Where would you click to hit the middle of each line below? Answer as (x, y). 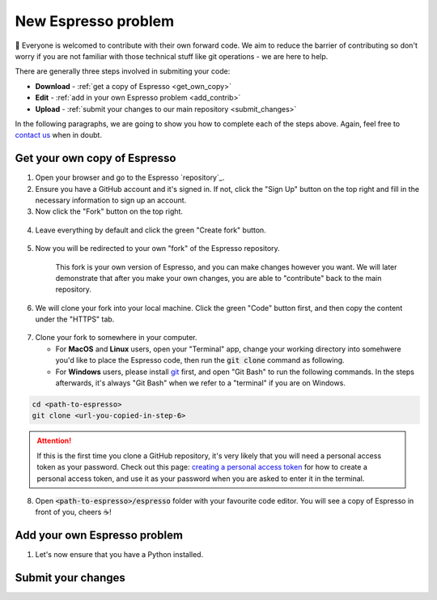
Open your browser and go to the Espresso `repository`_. (130, 177)
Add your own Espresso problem (99, 536)
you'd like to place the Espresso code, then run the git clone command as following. (200, 360)
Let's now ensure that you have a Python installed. (119, 555)
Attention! (54, 440)
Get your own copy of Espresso (95, 158)
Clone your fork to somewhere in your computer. (116, 338)
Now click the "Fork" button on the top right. (109, 211)
